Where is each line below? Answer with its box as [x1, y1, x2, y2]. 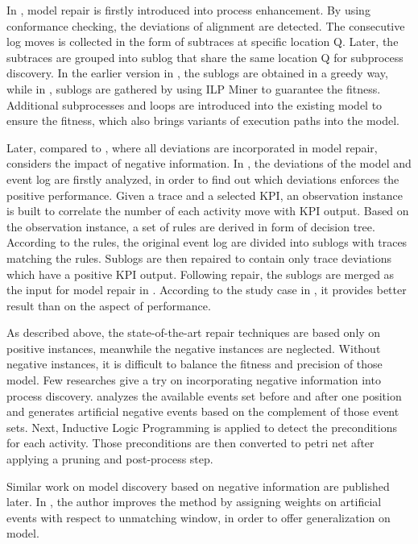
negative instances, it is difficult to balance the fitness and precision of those [6, 355, 383, 372]
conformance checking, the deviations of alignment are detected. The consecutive [6, 17, 405, 34]
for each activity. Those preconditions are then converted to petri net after [6, 434, 375, 451]
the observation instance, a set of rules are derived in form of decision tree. [6, 218, 375, 235]
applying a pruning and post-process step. [6, 451, 213, 467]
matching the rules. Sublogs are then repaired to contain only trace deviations [6, 249, 392, 266]
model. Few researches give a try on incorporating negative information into [6, 372, 381, 388]
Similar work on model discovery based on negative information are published [6, 477, 390, 494]
